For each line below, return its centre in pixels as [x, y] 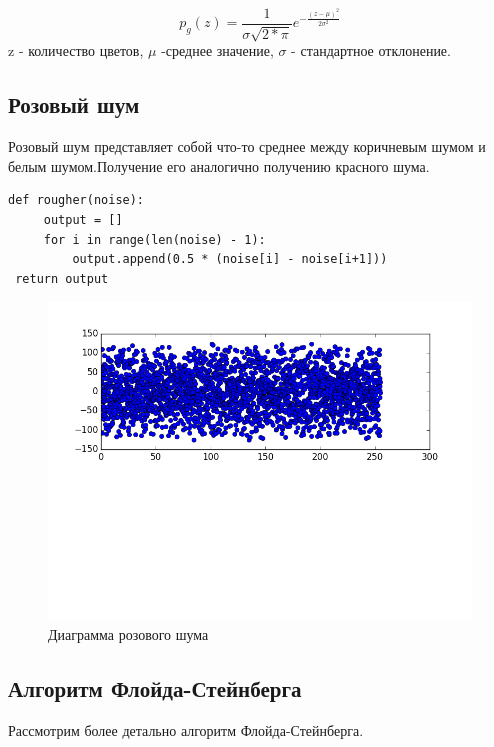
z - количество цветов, [76, 50]
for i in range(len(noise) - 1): [154, 239]
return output [62, 278]
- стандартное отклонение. [371, 50]
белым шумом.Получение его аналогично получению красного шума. [219, 165]
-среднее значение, [217, 50]
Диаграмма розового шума [128, 634]
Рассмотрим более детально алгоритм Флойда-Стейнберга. [186, 729]
